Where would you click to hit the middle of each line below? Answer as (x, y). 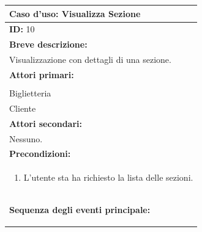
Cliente (23, 108)
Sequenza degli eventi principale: (80, 210)
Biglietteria (30, 92)
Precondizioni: (40, 154)
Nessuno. (26, 138)
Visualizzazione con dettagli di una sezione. (90, 60)
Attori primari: (42, 74)
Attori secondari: (46, 123)
